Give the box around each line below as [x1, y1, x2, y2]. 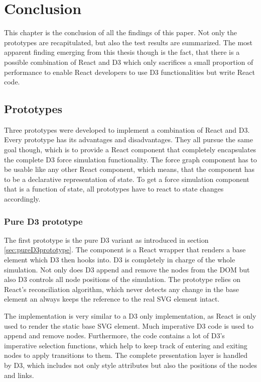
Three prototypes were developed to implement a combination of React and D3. [4, 124, 250, 135]
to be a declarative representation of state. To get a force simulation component [4, 173, 249, 184]
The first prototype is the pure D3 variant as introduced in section [4, 234, 209, 245]
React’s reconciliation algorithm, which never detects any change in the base [4, 283, 239, 294]
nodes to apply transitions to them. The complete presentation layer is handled [4, 350, 248, 360]
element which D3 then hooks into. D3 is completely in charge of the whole [4, 254, 235, 265]
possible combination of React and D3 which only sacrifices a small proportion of [4, 56, 253, 67]
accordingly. [4, 194, 41, 204]
